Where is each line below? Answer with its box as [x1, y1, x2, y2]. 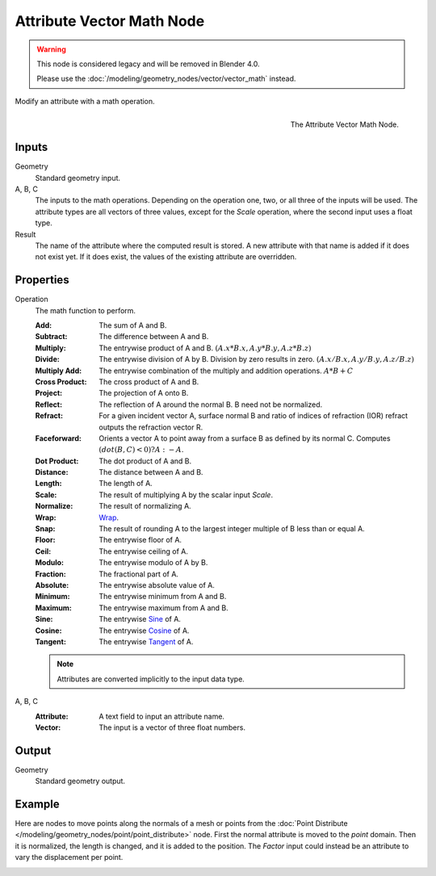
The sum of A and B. [99, 321, 167, 330]
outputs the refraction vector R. [99, 422, 203, 432]
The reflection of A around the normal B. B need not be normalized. [99, 400, 323, 409]
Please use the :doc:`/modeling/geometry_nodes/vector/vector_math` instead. [36, 73, 296, 84]
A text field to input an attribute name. [99, 711, 225, 721]
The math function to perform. [35, 305, 136, 315]
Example [15, 798, 60, 811]
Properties [15, 273, 69, 287]
